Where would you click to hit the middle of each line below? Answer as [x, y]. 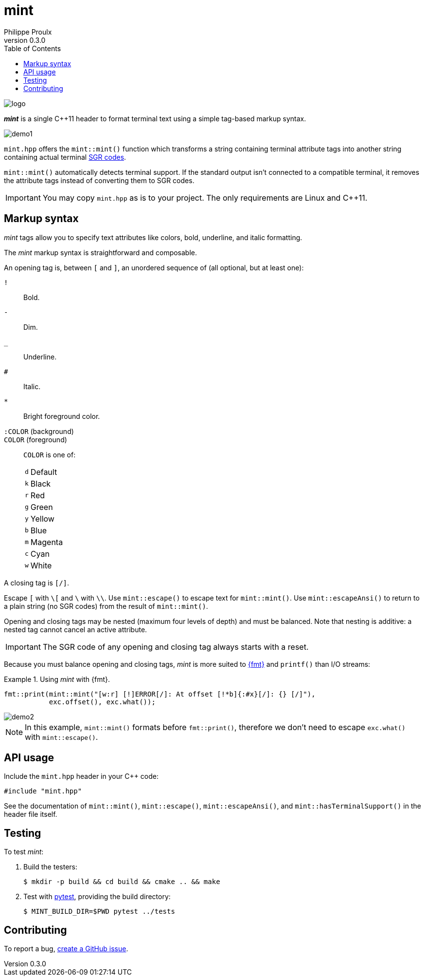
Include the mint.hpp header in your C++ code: [81, 776]
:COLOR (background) [39, 431]
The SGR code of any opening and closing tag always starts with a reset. [176, 647]
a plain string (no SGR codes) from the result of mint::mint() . [106, 606]
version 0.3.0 [25, 40]
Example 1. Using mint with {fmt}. [57, 679]
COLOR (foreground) [35, 439]
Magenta [47, 542]
